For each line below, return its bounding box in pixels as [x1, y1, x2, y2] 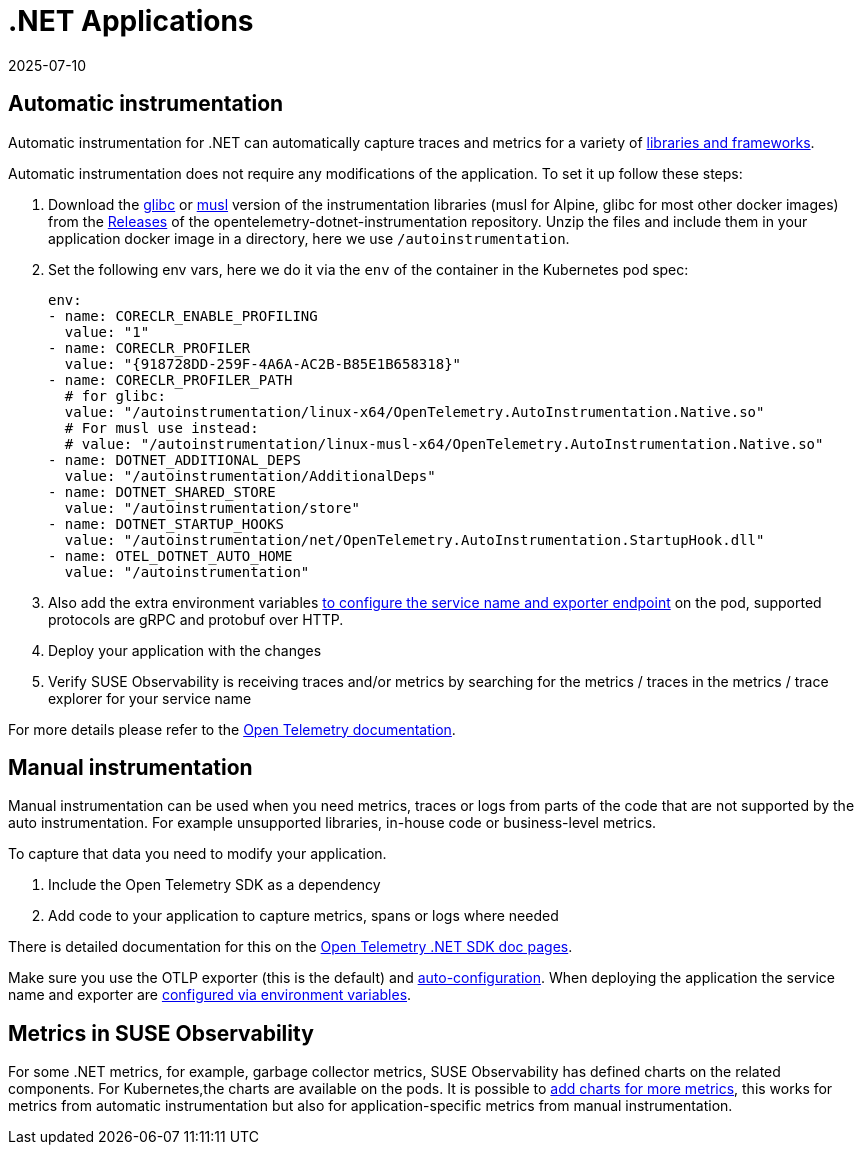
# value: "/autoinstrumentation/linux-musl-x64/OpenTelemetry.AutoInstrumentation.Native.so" [64, 435, 824, 452]
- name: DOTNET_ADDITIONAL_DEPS [48, 451, 301, 468]
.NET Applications [8, 4, 254, 38]
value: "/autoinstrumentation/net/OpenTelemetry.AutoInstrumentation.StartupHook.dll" [64, 531, 765, 548]
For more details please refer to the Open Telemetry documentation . [8, 720, 456, 738]
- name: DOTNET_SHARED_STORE [48, 483, 276, 500]
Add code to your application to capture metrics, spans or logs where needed [48, 907, 559, 925]
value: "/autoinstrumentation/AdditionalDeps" [64, 467, 436, 484]
